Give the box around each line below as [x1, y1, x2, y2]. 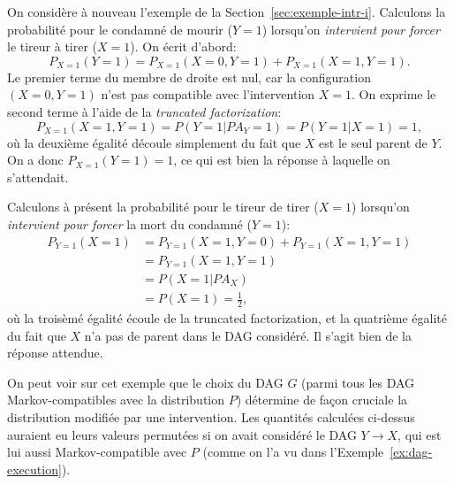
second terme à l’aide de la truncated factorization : [7, 102, 282, 120]
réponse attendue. [7, 343, 103, 362]
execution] [7, 459, 62, 478]
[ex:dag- [390, 443, 433, 461]
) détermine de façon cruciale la [236, 390, 408, 409]
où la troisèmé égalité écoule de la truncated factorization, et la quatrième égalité [7, 309, 447, 327]
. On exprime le [352, 85, 436, 104]
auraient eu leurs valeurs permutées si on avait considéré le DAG [7, 425, 357, 443]
